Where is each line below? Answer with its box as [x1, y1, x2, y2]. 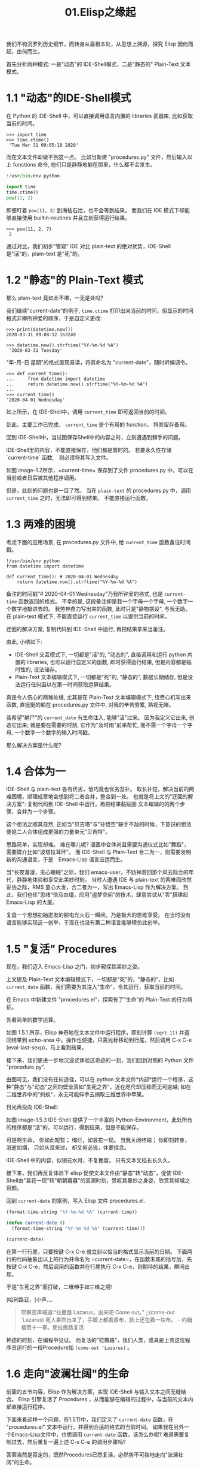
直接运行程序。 [11, 1403, 48, 1410]
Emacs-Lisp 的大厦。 [6, 898, 58, 906]
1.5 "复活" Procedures [6, 942, 118, 956]
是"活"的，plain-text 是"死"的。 [6, 250, 83, 257]
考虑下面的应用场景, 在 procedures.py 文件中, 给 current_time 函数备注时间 [6, 538, 191, 545]
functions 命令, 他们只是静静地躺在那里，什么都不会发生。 [13, 161, 156, 168]
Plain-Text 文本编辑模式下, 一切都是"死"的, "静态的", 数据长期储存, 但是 [14, 673, 188, 680]
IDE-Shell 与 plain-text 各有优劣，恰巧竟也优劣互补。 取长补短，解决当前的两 [6, 786, 195, 793]
